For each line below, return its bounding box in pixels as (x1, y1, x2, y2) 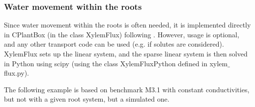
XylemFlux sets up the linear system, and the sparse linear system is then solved (4, 49, 248, 58)
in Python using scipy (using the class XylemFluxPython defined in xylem (4, 58, 228, 68)
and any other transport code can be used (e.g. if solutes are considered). (4, 39, 224, 49)
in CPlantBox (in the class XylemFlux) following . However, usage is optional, (4, 29, 239, 39)
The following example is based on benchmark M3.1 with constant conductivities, (4, 84, 250, 94)
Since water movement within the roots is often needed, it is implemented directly (4, 20, 251, 30)
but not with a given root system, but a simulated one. (4, 94, 170, 104)
